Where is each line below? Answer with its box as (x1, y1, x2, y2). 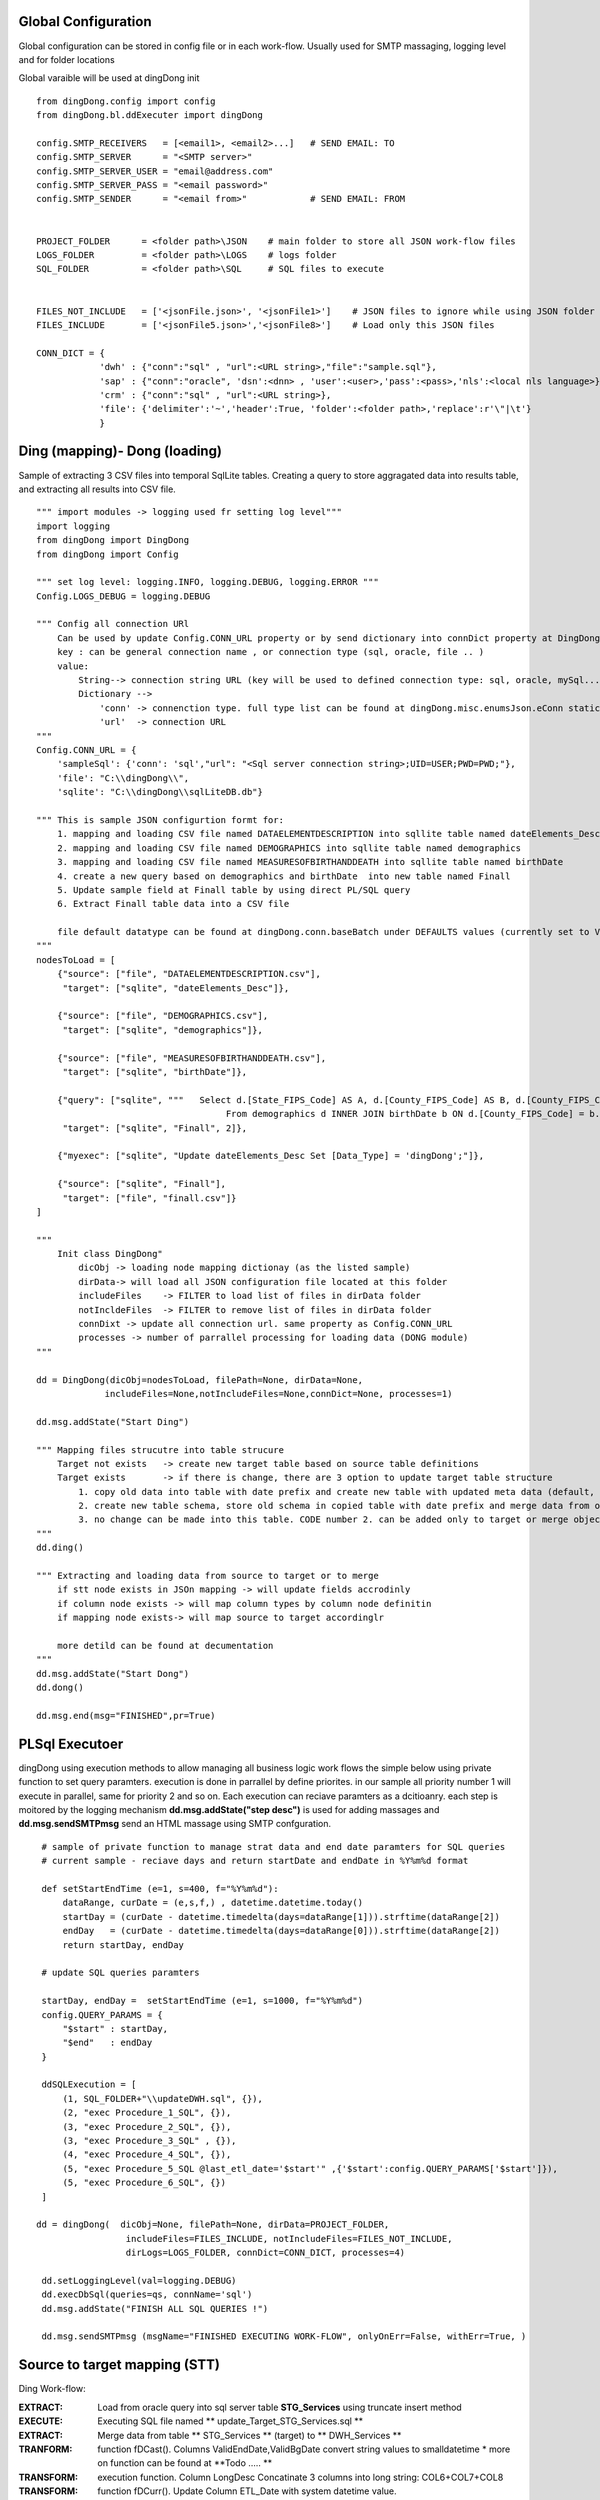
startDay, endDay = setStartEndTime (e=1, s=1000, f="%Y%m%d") (41, 1995, 364, 2007)
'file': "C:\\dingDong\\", (56, 772, 190, 784)
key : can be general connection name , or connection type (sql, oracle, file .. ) (56, 646, 485, 658)
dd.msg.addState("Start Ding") (36, 1416, 190, 1427)
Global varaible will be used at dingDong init (18, 72, 200, 84)
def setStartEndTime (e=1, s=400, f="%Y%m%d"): (41, 1883, 279, 1894)
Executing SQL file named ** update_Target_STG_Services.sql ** (97, 2415, 364, 2427)
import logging (36, 520, 111, 532)
